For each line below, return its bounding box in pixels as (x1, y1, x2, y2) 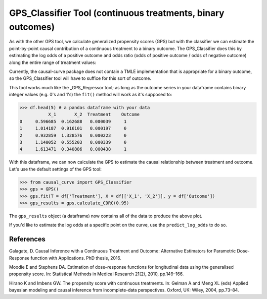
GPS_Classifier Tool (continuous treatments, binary (9, 7, 224, 18)
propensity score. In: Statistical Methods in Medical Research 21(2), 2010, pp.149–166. (9, 271, 184, 277)
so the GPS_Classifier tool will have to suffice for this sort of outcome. (9, 75, 152, 81)
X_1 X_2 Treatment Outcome (48, 112, 140, 118)
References (9, 235, 45, 243)
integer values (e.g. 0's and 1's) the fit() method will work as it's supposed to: (9, 92, 173, 98)
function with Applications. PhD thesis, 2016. (30, 255, 122, 261)
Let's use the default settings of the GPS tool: (9, 166, 102, 172)
